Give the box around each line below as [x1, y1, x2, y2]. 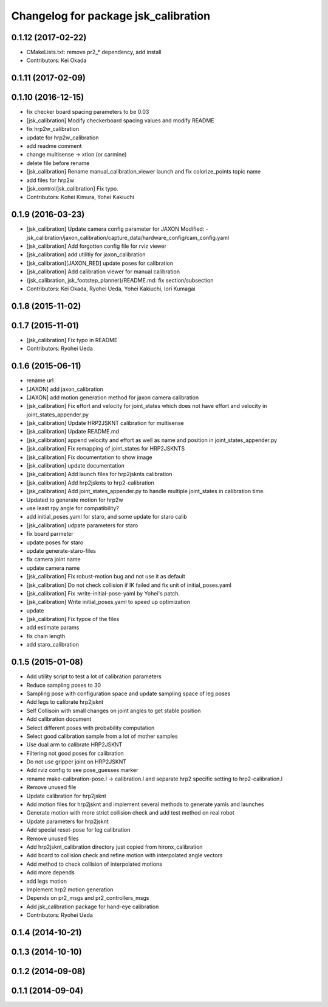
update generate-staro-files [26, 547, 97, 554]
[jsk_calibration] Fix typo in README [26, 336, 118, 343]
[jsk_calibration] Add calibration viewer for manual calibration [26, 268, 180, 275]
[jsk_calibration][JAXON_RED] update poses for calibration [26, 259, 173, 267]
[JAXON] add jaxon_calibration [26, 385, 103, 393]
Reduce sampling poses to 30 [26, 681, 101, 689]
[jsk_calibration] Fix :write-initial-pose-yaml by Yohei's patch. [26, 589, 180, 597]
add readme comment [26, 142, 82, 149]
